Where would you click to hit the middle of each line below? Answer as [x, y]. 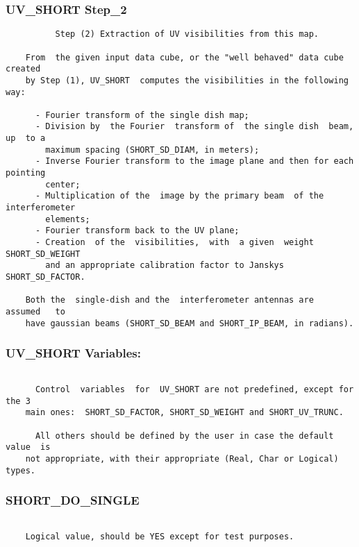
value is [28, 447]
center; [63, 184]
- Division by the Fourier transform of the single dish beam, [194, 127]
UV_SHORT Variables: [73, 353]
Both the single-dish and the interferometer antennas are [169, 300]
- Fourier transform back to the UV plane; [137, 231]
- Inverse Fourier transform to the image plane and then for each [194, 161]
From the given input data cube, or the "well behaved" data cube [184, 57]
